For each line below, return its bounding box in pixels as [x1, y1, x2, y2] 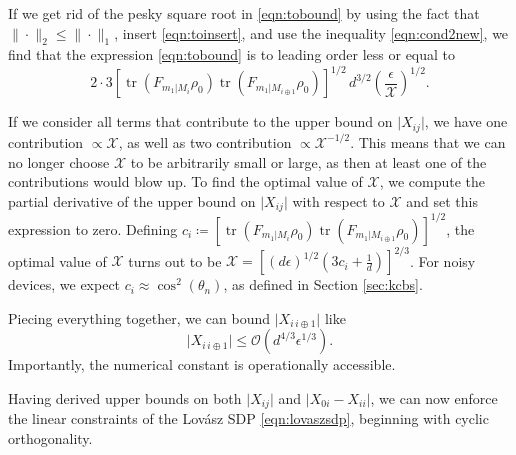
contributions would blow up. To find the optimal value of [8, 171, 363, 192]
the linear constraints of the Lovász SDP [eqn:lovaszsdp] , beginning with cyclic [8, 408, 489, 429]
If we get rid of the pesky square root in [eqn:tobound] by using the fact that [8, 3, 480, 23]
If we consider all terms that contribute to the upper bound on [8, 111, 393, 132]
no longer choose [8, 151, 110, 172]
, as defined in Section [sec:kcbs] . [223, 274, 423, 295]
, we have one [424, 111, 508, 132]
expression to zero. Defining [8, 218, 178, 239]
